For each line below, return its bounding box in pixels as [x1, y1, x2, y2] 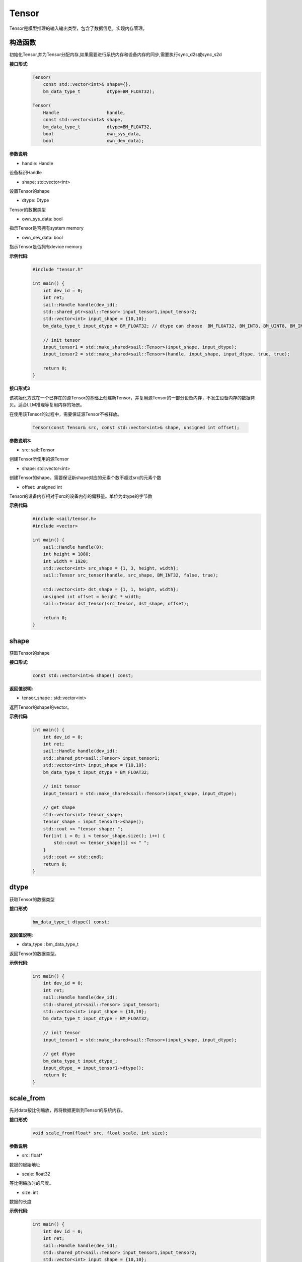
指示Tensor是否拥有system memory [9, 225, 84, 231]
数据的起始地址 [9, 1162, 40, 1168]
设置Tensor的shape [9, 188, 50, 194]
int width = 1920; [43, 558, 89, 564]
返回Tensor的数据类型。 [9, 951, 59, 957]
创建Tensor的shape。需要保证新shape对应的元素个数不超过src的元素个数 [9, 475, 162, 481]
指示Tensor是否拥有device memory [9, 244, 83, 250]
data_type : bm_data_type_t [22, 941, 79, 948]
